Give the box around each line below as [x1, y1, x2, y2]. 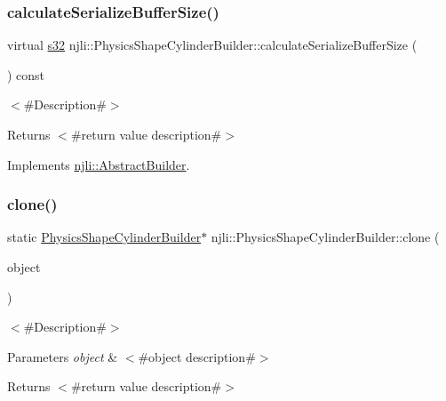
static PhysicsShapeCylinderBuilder [7, 228, 202, 246]
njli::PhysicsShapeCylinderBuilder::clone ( [211, 228, 440, 246]
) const [7, 65, 45, 84]
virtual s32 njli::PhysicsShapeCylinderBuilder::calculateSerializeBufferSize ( [7, 36, 418, 54]
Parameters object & [7, 347, 118, 365]
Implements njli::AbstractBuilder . [7, 155, 190, 173]
